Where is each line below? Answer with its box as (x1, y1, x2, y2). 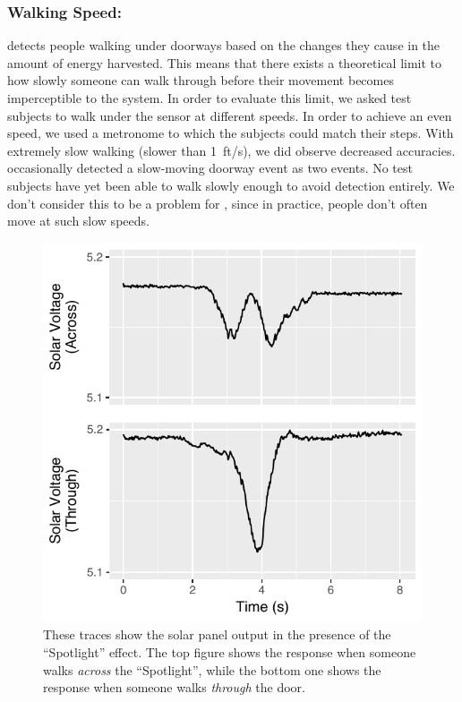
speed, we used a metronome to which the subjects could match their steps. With (7, 124, 454, 142)
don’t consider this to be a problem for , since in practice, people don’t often (7, 193, 428, 212)
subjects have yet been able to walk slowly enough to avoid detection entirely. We (7, 175, 455, 194)
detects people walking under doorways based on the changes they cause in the (7, 36, 441, 55)
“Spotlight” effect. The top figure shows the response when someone (43, 642, 416, 661)
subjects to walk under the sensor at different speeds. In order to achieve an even (7, 106, 452, 124)
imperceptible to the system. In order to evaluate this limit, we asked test (7, 89, 412, 107)
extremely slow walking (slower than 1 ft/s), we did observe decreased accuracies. (7, 141, 456, 159)
